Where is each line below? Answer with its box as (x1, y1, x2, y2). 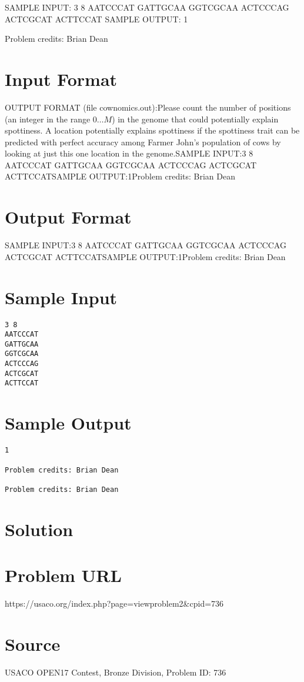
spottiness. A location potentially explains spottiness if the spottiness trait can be (5, 124, 300, 137)
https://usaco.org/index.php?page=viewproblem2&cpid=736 (5, 597, 224, 609)
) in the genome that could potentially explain (112, 112, 279, 125)
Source (5, 631, 61, 656)
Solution (5, 517, 74, 541)
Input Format (5, 66, 118, 91)
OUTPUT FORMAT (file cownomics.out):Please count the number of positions (5, 101, 291, 113)
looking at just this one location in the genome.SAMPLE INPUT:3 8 (5, 147, 253, 159)
